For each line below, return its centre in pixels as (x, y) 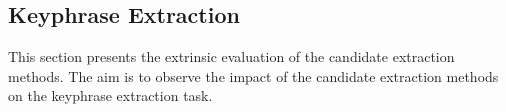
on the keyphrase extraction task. (110, 95)
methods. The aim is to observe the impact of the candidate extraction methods (253, 75)
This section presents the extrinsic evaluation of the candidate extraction (231, 56)
